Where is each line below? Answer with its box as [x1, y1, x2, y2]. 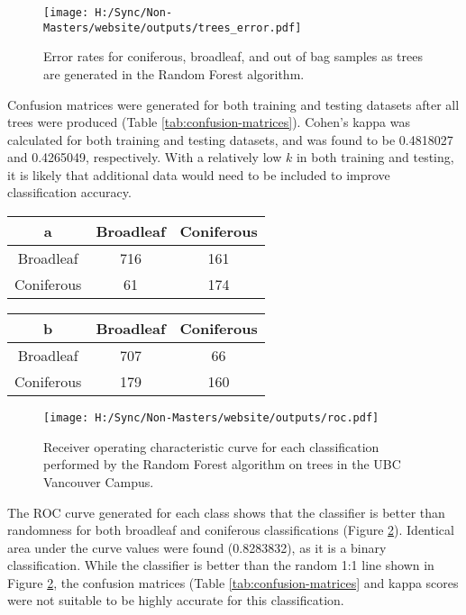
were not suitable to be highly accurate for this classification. [7, 591, 344, 610]
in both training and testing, [296, 148, 454, 167]
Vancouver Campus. [43, 472, 154, 491]
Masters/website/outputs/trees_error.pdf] [43, 21, 302, 34]
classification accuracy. [7, 183, 132, 202]
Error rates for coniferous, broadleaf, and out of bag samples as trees [43, 47, 423, 66]
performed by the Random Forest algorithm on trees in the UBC [43, 455, 401, 474]
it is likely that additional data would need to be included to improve [7, 165, 390, 184]
